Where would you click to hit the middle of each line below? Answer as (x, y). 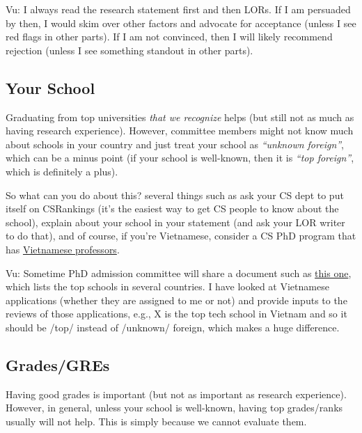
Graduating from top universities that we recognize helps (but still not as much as (180, 117)
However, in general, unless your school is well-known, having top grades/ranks (174, 408)
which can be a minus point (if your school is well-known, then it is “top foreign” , (180, 158)
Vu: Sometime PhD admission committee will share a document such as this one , (179, 273)
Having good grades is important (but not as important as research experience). (176, 394)
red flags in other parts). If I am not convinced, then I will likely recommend (169, 37)
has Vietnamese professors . (63, 249)
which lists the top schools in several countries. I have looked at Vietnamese (167, 286)
